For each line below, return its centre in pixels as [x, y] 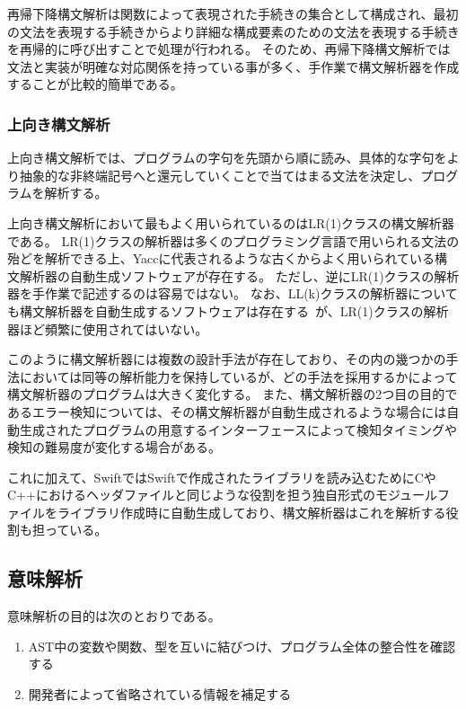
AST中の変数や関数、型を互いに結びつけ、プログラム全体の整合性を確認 [242, 646]
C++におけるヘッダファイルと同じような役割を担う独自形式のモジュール [222, 495]
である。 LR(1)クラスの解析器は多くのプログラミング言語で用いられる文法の [233, 240]
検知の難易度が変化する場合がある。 [114, 447]
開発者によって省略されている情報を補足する [160, 694]
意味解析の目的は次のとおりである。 [114, 616]
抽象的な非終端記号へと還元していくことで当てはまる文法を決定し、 [220, 175]
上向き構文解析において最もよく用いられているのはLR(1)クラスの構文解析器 [231, 222]
